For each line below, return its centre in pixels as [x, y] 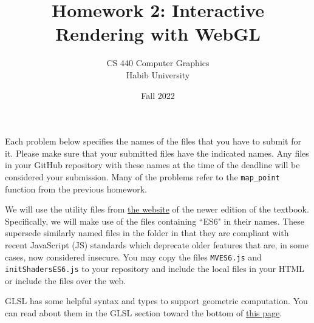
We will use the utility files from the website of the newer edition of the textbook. [157, 209]
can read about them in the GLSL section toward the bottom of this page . [144, 313]
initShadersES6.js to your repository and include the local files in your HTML [155, 269]
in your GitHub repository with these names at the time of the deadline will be [152, 165]
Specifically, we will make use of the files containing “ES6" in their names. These [155, 221]
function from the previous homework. [76, 189]
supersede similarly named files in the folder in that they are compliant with [147, 233]
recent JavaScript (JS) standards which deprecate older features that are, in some [157, 244]
